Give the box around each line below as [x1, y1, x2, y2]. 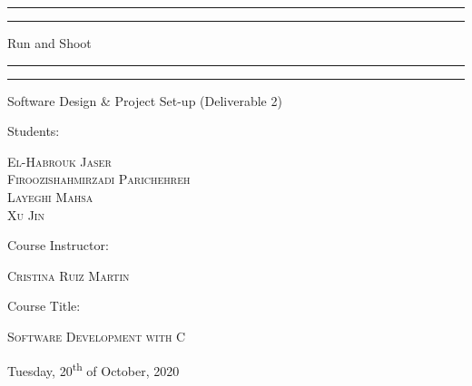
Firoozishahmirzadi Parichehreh [7, 169, 191, 188]
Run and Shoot [7, 34, 92, 52]
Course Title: [7, 296, 81, 315]
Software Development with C [7, 326, 186, 345]
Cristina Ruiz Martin [7, 265, 130, 285]
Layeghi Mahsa [7, 187, 93, 206]
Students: [7, 121, 60, 140]
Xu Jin [7, 205, 44, 224]
